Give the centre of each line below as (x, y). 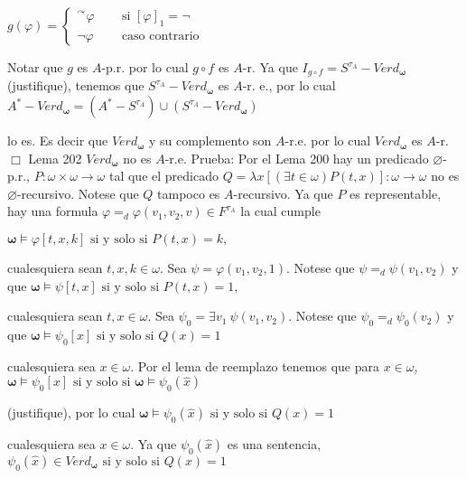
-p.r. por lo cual (145, 67)
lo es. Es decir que (58, 141)
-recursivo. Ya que (283, 193)
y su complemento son (210, 141)
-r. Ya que (270, 67)
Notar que (35, 67)
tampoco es (189, 193)
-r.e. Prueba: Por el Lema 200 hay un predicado (297, 158)
